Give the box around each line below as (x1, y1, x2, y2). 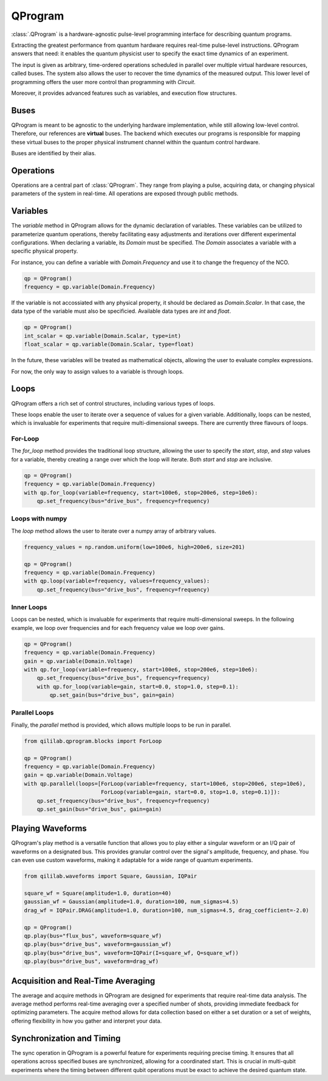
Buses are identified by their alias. (11, 149, 97, 156)
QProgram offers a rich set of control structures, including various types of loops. (11, 399, 215, 407)
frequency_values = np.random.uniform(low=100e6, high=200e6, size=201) (24, 544, 245, 550)
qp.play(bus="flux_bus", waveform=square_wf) (24, 932, 162, 939)
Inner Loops (11, 603, 48, 612)
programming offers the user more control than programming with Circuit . (11, 78, 196, 85)
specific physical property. (11, 247, 78, 255)
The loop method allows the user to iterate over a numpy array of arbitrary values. (11, 527, 216, 534)
